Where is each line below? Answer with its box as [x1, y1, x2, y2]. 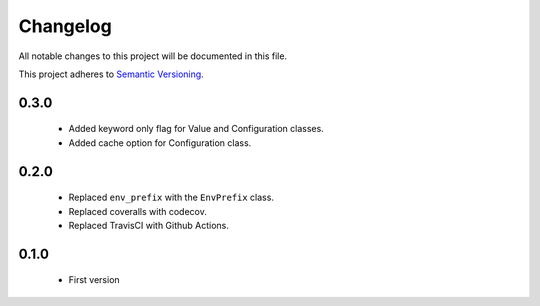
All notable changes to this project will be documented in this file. [18, 50, 288, 62]
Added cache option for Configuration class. [68, 136, 252, 149]
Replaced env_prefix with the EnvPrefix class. [68, 191, 275, 204]
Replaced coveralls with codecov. [68, 205, 207, 217]
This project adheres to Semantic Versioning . [18, 68, 204, 80]
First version [68, 274, 120, 286]
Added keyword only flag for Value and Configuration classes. [68, 123, 324, 135]
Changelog [18, 15, 112, 37]
